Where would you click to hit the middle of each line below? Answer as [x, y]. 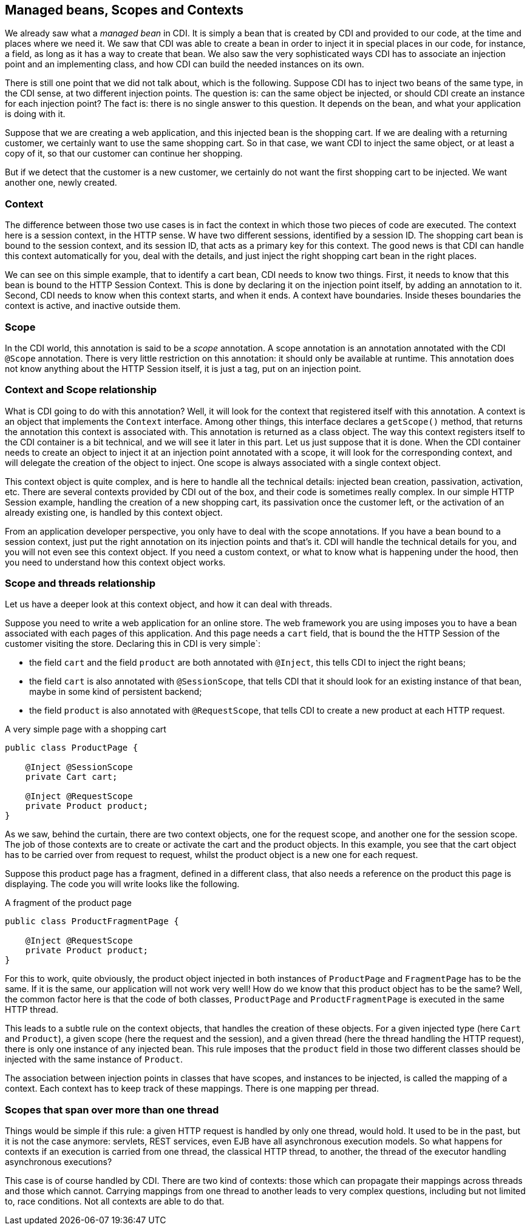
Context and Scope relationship [81, 390]
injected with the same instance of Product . [94, 1059]
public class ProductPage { [72, 748]
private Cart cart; [71, 777]
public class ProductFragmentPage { [92, 921]
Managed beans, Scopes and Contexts [124, 10]
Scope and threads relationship [80, 583]
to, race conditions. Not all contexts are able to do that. [115, 1201]
